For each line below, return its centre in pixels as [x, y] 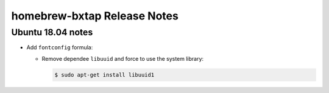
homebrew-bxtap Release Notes [95, 16]
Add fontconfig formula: [60, 47]
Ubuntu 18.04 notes [52, 32]
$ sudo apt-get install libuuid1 [104, 75]
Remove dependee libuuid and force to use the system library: [123, 58]
